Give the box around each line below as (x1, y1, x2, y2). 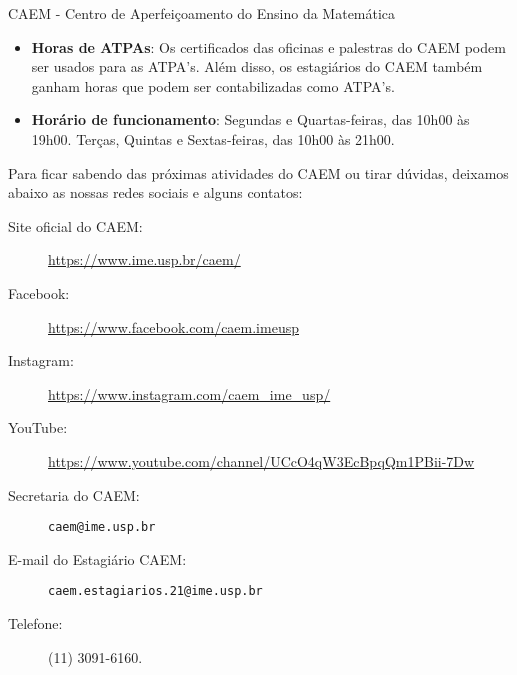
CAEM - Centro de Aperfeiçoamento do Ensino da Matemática (8, 3, 396, 23)
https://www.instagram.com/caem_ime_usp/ (48, 383, 331, 404)
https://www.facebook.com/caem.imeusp (48, 316, 299, 337)
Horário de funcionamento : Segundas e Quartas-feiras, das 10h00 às (31, 109, 470, 130)
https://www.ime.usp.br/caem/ (48, 249, 241, 270)
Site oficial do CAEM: (8, 215, 143, 236)
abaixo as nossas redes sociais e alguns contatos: (8, 182, 303, 203)
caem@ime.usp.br (48, 520, 156, 535)
